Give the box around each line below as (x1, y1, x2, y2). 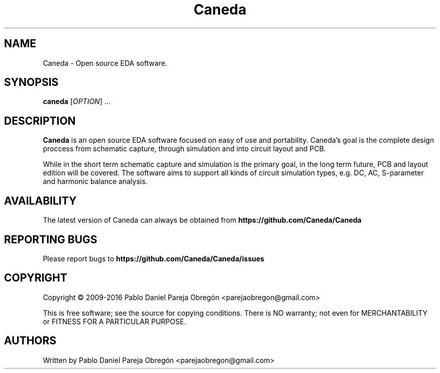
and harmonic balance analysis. (43, 177, 148, 186)
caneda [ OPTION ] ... (43, 97, 111, 106)
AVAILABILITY (4, 194, 77, 207)
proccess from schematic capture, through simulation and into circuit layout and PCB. (43, 144, 326, 153)
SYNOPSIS (4, 76, 59, 89)
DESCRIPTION (4, 114, 76, 127)
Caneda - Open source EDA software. (43, 58, 167, 67)
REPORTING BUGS (4, 233, 97, 246)
